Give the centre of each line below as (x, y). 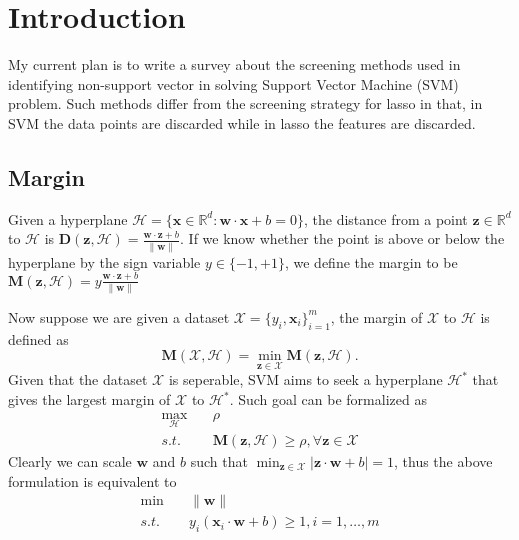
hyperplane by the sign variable (104, 261)
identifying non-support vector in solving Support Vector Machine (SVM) (233, 83)
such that (219, 460)
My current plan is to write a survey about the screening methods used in (234, 64)
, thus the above (443, 460)
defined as (38, 338)
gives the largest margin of (89, 399)
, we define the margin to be (371, 261)
